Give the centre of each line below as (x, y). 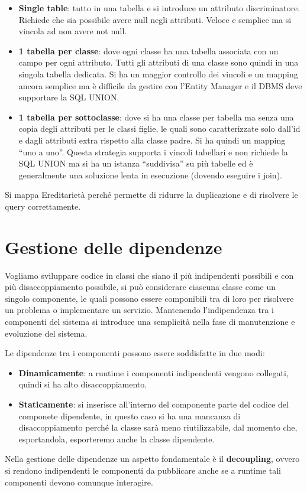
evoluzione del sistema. (46, 333)
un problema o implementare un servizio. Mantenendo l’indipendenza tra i (139, 310)
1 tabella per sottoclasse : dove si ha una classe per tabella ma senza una (156, 117)
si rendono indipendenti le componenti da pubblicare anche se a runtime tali (143, 470)
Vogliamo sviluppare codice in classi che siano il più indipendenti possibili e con (149, 275)
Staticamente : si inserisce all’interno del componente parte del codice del (153, 404)
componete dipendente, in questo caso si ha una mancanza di (130, 416)
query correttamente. (43, 206)
